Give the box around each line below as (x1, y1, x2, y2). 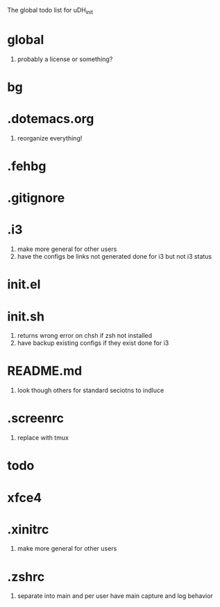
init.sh (7, 309, 45, 324)
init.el (7, 277, 41, 293)
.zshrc (7, 569, 45, 585)
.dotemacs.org (7, 111, 94, 127)
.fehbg (7, 159, 46, 175)
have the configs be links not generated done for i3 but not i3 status (17, 252, 212, 261)
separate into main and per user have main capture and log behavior (17, 592, 213, 600)
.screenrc (7, 410, 65, 426)
